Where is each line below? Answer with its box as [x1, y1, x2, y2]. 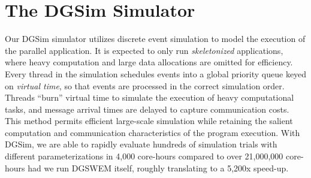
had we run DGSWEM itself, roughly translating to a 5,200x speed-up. [28, 161, 289, 174]
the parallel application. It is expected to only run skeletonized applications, [5, 44, 283, 56]
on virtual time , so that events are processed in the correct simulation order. [5, 79, 285, 92]
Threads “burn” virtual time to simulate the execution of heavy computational [5, 91, 294, 104]
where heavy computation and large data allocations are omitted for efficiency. [5, 56, 293, 68]
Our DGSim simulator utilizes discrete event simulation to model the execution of [5, 32, 306, 45]
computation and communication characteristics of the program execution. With [5, 126, 300, 138]
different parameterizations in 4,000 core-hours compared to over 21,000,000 [5, 150, 283, 162]
